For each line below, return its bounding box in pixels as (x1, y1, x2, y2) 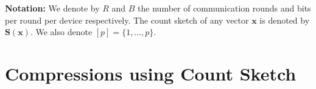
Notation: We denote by (5, 2, 100, 14)
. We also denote (30, 25, 93, 38)
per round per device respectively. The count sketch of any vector (5, 13, 249, 26)
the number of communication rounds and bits (138, 2, 311, 14)
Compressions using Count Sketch (5, 61, 297, 85)
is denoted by (259, 13, 310, 26)
